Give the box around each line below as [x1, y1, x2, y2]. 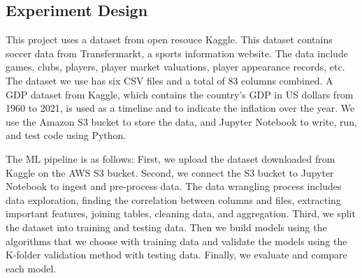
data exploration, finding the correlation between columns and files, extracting [6, 192, 341, 207]
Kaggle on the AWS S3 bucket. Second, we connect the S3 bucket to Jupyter [6, 165, 334, 180]
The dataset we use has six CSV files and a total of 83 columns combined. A [6, 73, 333, 87]
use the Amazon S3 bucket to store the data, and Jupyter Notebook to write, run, [6, 114, 357, 129]
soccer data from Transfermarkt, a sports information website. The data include [6, 45, 348, 60]
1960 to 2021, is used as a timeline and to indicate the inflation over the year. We [6, 101, 355, 115]
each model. [6, 261, 57, 275]
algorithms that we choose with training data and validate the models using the [6, 233, 347, 248]
